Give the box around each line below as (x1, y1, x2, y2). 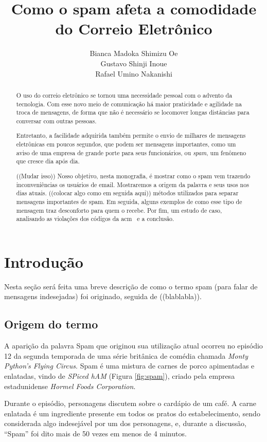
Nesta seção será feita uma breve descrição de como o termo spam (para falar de (4, 281, 258, 291)
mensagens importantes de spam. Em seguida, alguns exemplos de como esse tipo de (16, 197, 242, 206)
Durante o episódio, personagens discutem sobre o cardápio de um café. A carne (4, 398, 256, 409)
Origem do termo (4, 316, 98, 332)
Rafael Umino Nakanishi (95, 68, 172, 79)
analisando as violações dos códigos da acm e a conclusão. (16, 214, 174, 223)
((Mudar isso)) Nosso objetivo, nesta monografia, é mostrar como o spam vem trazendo (16, 171, 251, 180)
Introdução (4, 251, 83, 272)
